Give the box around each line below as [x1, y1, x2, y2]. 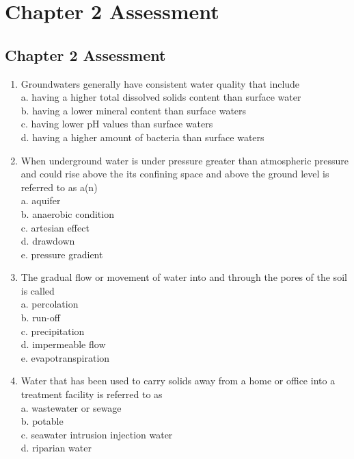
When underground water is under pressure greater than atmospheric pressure [21, 153, 349, 167]
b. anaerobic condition [21, 206, 114, 221]
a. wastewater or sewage [21, 400, 122, 414]
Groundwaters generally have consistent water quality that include [21, 76, 300, 90]
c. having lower [21, 116, 84, 131]
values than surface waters [103, 116, 213, 131]
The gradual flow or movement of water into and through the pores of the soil [21, 270, 347, 284]
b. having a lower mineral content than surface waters [21, 103, 247, 117]
